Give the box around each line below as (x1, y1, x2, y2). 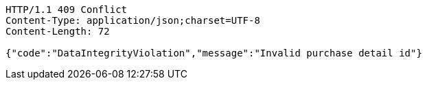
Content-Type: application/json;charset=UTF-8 (5, 15, 260, 26)
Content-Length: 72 (5, 26, 110, 37)
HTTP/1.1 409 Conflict (5, 4, 128, 15)
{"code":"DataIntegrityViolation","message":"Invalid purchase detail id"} (5, 48, 422, 58)
